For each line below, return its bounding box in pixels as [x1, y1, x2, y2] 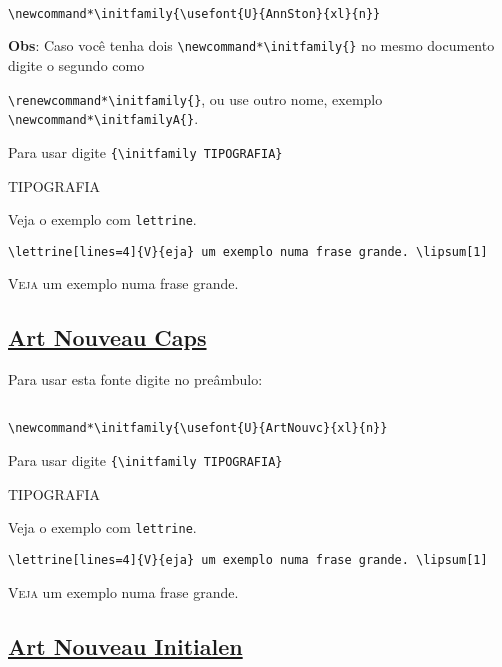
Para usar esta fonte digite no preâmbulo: [8, 369, 263, 390]
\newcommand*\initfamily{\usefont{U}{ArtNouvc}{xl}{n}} [8, 421, 388, 436]
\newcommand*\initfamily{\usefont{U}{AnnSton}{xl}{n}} [8, 6, 381, 21]
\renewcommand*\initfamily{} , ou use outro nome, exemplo [8, 88, 383, 109]
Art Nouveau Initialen [8, 630, 243, 661]
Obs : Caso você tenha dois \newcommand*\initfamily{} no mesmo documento [8, 35, 495, 56]
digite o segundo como [8, 54, 145, 75]
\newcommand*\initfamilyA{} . [8, 108, 199, 129]
